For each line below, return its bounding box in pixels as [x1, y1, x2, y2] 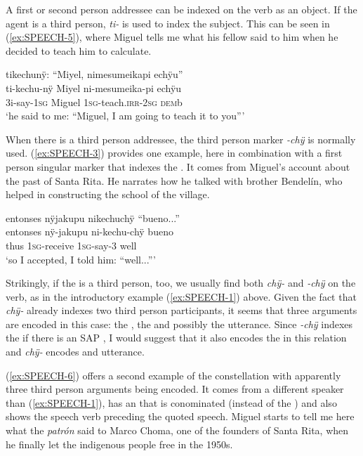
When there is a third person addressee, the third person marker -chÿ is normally [6, 131, 356, 146]
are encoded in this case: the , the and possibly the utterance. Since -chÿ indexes [6, 316, 353, 331]
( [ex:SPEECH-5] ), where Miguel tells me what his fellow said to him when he [6, 30, 338, 44]
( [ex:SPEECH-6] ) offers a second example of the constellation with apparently [6, 367, 341, 382]
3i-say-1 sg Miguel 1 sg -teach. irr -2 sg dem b [6, 94, 183, 109]
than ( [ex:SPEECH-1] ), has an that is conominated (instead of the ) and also [6, 395, 337, 410]
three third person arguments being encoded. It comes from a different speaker [6, 382, 344, 396]
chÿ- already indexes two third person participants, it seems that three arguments [6, 303, 357, 318]
